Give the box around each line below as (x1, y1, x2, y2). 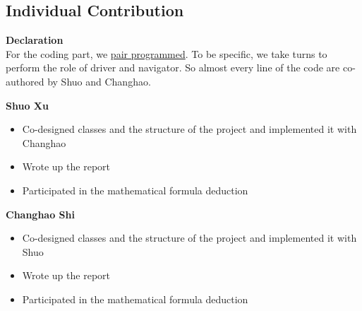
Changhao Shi (6, 206, 75, 221)
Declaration (6, 33, 64, 47)
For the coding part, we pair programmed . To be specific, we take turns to (6, 46, 327, 61)
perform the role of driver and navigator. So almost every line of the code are (6, 60, 340, 75)
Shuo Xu (6, 98, 49, 112)
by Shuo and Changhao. (47, 74, 151, 88)
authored (6, 74, 44, 88)
